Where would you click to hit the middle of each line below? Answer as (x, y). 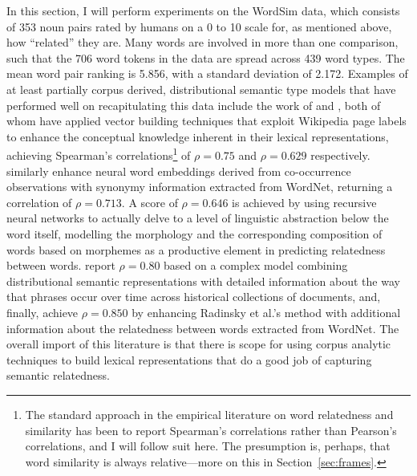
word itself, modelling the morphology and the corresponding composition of (194, 233)
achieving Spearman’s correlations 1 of (99, 154)
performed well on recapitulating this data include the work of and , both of (194, 105)
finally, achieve (43, 312)
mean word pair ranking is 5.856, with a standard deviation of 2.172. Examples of (207, 73)
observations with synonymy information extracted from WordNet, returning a (200, 187)
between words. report (61, 265)
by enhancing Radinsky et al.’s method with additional (266, 312)
